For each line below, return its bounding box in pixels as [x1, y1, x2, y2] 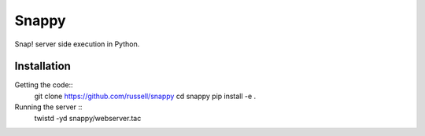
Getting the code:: [14, 80, 74, 90]
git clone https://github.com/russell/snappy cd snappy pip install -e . [34, 91, 257, 101]
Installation [14, 60, 71, 73]
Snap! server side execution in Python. [14, 39, 140, 49]
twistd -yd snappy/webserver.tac [34, 113, 142, 123]
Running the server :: [14, 102, 83, 112]
